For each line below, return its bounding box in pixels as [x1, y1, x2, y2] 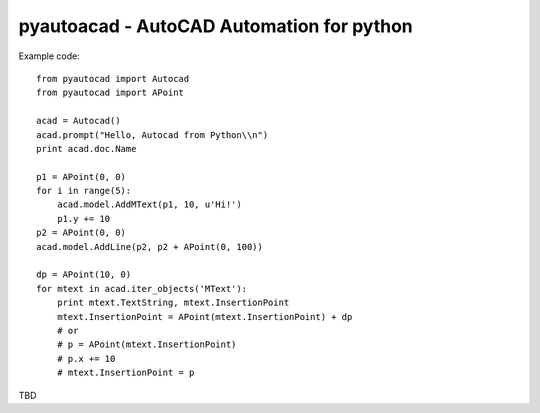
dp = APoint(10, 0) [36, 269, 132, 280]
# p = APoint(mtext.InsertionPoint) [56, 339, 237, 350]
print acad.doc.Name [36, 143, 137, 154]
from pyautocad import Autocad [36, 73, 190, 84]
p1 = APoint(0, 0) [36, 171, 127, 182]
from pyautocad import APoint [36, 87, 185, 99]
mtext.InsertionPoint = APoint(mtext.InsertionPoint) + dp [56, 311, 353, 322]
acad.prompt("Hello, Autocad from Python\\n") [36, 129, 269, 140]
